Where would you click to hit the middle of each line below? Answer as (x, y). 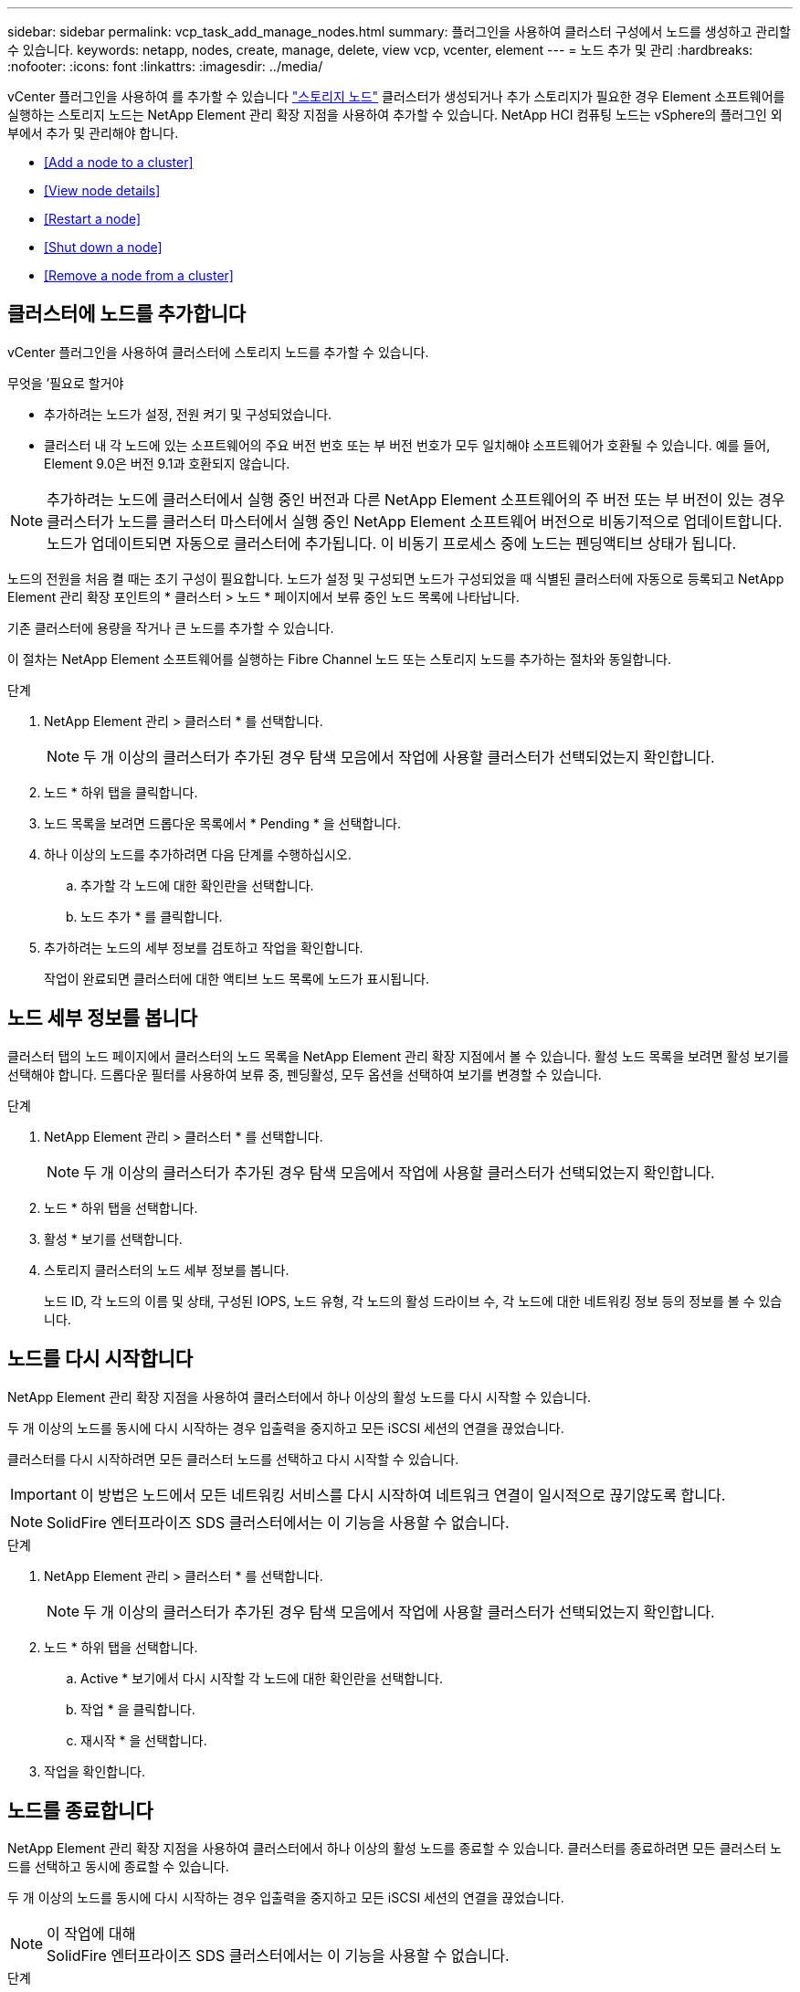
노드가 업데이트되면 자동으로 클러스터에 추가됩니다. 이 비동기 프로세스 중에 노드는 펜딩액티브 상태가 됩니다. (392, 543)
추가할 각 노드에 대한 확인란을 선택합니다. (197, 885)
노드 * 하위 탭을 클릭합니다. (121, 792)
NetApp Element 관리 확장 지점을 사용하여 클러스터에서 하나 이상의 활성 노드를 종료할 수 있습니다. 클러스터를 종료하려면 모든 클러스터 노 (395, 1849)
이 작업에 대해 (91, 1934)
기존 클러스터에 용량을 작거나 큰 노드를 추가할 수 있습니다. (171, 627)
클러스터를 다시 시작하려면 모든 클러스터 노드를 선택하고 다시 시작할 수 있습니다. (233, 1459)
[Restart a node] (93, 219)
